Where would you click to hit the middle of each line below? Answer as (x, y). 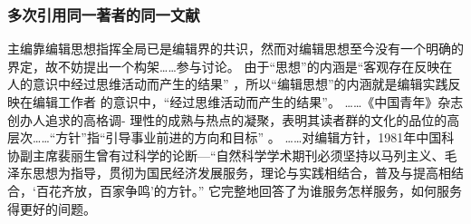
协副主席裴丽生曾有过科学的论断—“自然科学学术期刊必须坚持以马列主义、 (226, 155)
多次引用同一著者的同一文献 (104, 14)
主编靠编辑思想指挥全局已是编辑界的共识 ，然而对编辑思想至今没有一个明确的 (235, 49)
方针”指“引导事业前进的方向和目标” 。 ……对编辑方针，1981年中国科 (255, 137)
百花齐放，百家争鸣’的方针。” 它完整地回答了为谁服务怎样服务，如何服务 (249, 190)
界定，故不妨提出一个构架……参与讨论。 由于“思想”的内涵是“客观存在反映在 (230, 66)
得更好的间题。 (52, 208)
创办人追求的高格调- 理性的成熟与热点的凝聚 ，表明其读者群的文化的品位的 (227, 119)
